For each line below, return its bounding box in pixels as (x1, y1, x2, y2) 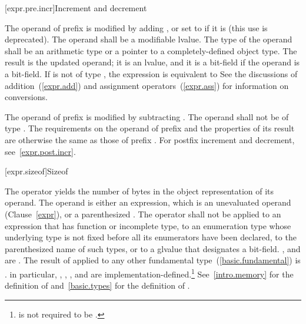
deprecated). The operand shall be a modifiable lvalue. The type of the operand (5, 33, 292, 45)
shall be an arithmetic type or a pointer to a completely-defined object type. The (5, 44, 297, 57)
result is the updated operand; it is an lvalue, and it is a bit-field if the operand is (5, 56, 300, 68)
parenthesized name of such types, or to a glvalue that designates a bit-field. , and (5, 242, 301, 254)
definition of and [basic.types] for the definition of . (5, 279, 190, 292)
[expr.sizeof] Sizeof (5, 165, 68, 177)
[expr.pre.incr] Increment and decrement (5, 2, 147, 14)
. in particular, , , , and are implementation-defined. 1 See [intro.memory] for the (5, 266, 294, 280)
